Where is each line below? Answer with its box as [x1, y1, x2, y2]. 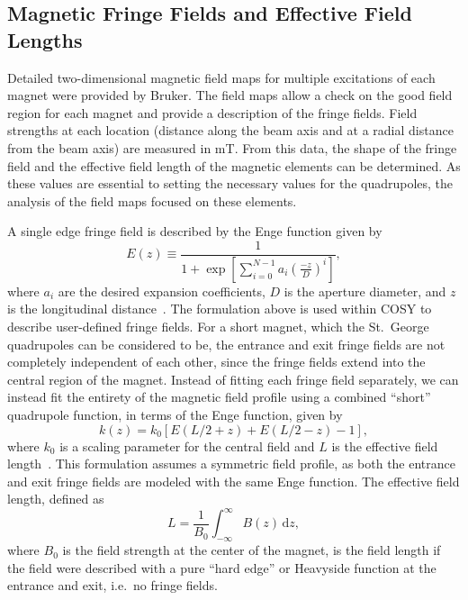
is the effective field [331, 436, 438, 455]
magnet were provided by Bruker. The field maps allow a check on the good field [7, 86, 453, 105]
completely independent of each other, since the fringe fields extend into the [7, 352, 426, 371]
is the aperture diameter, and [283, 281, 446, 300]
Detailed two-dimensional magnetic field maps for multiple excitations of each [7, 68, 436, 86]
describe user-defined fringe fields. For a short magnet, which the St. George [7, 317, 429, 336]
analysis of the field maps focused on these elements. [7, 191, 297, 210]
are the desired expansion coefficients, [58, 281, 265, 300]
